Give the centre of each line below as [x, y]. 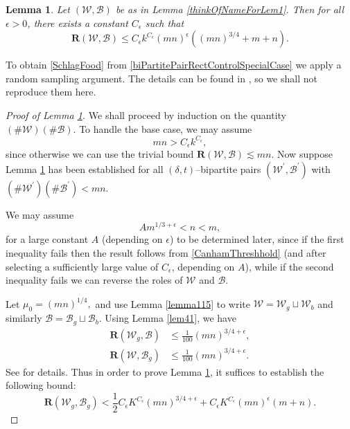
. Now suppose [302, 154]
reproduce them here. [51, 92]
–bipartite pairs [228, 168]
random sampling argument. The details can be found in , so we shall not [161, 78]
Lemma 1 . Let [38, 9]
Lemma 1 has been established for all [85, 168]
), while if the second [289, 266]
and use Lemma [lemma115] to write [173, 303]
